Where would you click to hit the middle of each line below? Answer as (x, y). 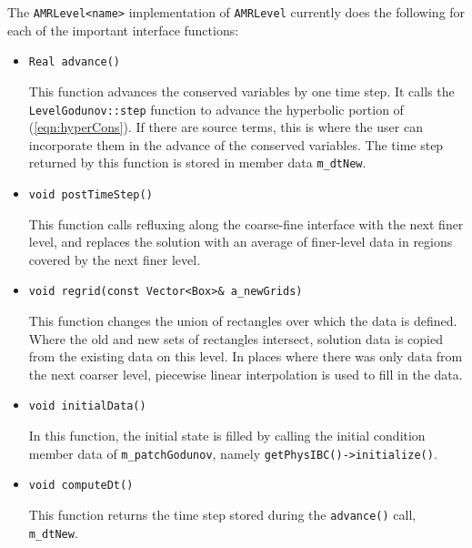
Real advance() (75, 62)
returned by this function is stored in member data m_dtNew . (197, 162)
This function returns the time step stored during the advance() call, (222, 515)
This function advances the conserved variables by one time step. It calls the (241, 91)
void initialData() (87, 406)
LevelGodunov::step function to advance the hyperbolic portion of (216, 109)
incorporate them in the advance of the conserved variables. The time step (236, 144)
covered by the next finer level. (115, 259)
